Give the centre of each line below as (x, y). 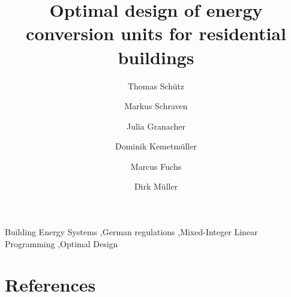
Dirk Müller (156, 186)
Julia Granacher (156, 126)
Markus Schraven (156, 106)
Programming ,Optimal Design (61, 243)
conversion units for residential (156, 33)
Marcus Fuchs (156, 166)
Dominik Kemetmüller (156, 146)
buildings (156, 57)
